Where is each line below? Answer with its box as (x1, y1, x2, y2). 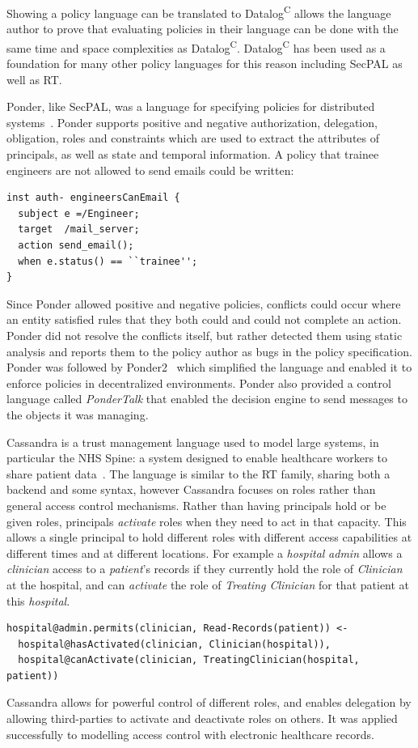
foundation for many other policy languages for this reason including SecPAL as (6, 55, 403, 72)
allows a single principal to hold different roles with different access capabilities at (6, 529, 412, 546)
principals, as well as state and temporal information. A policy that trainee (6, 146, 379, 163)
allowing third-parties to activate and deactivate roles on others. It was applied (6, 710, 398, 727)
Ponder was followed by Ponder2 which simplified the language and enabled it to (6, 359, 412, 376)
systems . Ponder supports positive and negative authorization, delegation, (6, 113, 378, 130)
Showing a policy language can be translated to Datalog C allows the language (6, 2, 391, 21)
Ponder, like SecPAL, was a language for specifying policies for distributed (6, 98, 375, 115)
